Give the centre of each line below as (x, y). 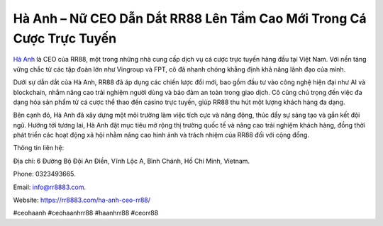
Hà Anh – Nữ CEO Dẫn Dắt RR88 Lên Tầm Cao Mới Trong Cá (190, 18)
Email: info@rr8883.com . (50, 187)
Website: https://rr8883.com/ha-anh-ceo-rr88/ (82, 200)
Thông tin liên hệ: (39, 148)
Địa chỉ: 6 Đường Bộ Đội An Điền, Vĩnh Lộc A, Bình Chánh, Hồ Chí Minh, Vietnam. (132, 161)
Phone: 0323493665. (44, 174)
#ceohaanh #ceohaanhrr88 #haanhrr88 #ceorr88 (86, 213)
